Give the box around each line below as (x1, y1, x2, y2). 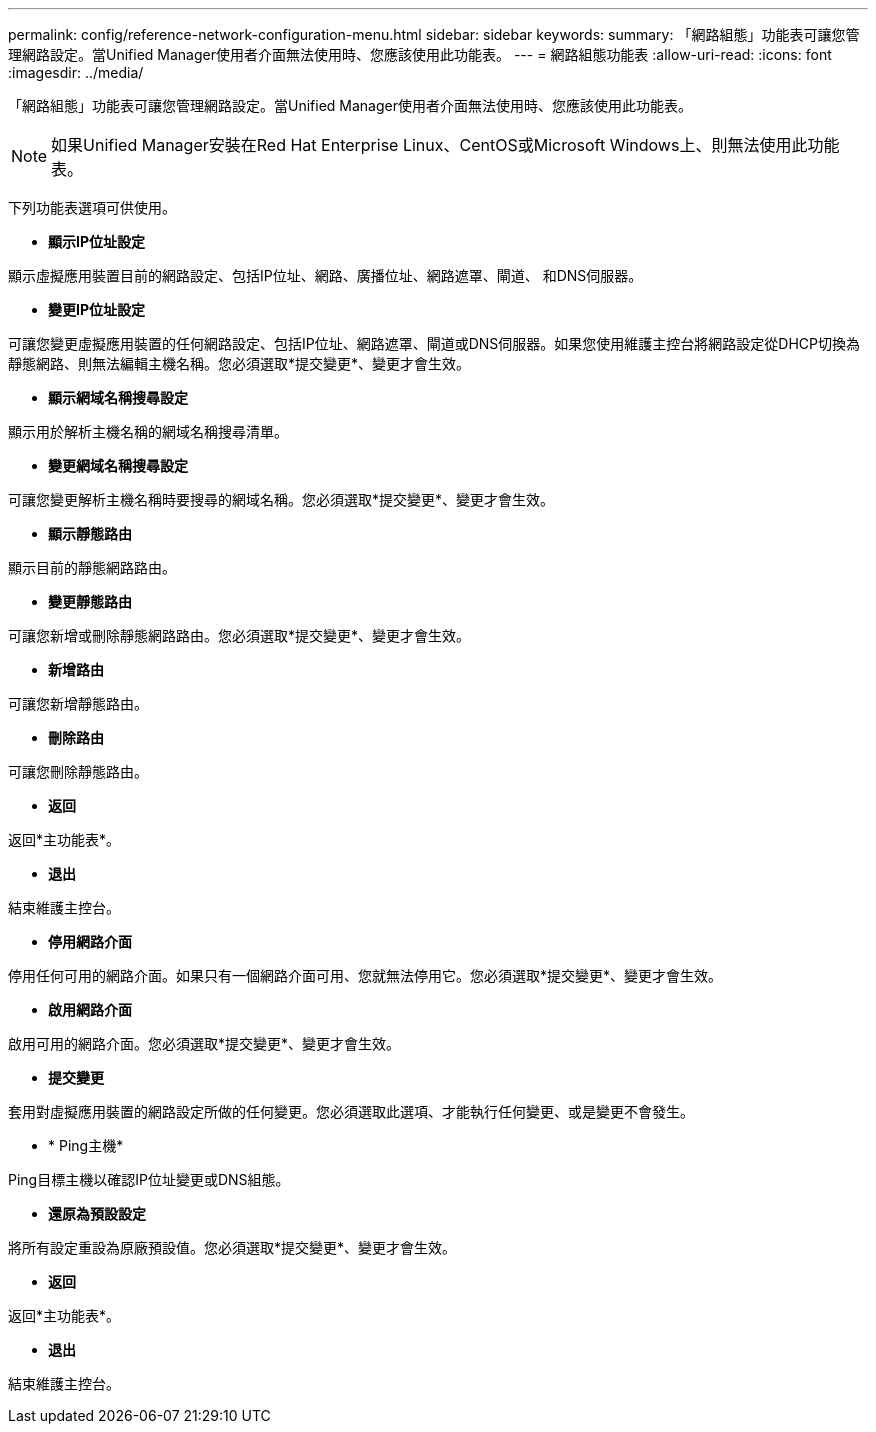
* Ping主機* (48, 1137, 124, 1154)
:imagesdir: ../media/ (8, 64, 144, 81)
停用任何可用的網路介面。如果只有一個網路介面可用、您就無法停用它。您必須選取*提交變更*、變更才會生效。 (8, 967, 723, 984)
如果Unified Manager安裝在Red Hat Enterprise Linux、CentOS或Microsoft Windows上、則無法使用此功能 (51, 135, 840, 155)
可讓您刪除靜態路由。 (8, 763, 148, 780)
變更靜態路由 (48, 593, 132, 610)
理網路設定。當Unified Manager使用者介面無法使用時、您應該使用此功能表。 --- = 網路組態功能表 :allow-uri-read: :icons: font (8, 46, 832, 63)
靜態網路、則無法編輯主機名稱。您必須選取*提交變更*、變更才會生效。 (8, 355, 471, 372)
